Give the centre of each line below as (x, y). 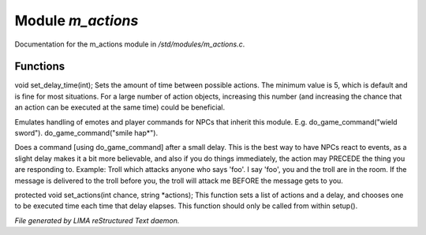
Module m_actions (77, 21)
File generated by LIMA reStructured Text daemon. (97, 220)
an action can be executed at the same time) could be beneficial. (120, 107)
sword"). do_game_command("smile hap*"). (86, 133)
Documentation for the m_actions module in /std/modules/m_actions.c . (130, 44)
